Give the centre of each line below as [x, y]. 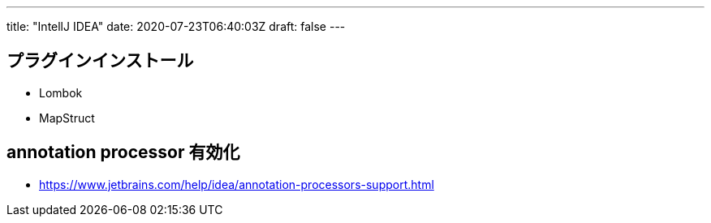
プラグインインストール [100, 61]
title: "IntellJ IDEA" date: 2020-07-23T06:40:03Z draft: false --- [176, 26]
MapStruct [67, 118]
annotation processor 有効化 [123, 152]
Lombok [61, 92]
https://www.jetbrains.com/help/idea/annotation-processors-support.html [237, 184]
